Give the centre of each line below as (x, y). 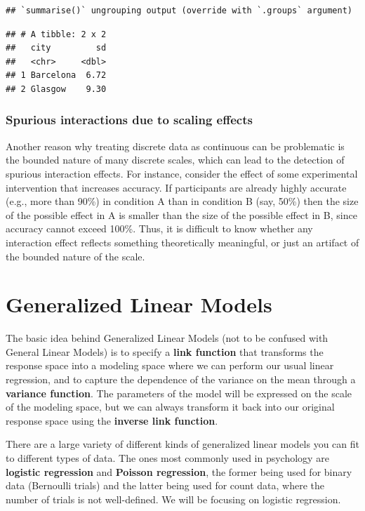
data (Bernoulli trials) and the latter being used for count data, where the (165, 485)
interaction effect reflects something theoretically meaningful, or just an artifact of (182, 242)
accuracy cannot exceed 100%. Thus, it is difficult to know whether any (159, 228)
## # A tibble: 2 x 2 (56, 34)
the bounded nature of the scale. (75, 256)
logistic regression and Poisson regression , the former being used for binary (179, 471)
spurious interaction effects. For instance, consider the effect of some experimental (182, 173)
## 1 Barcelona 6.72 (56, 75)
